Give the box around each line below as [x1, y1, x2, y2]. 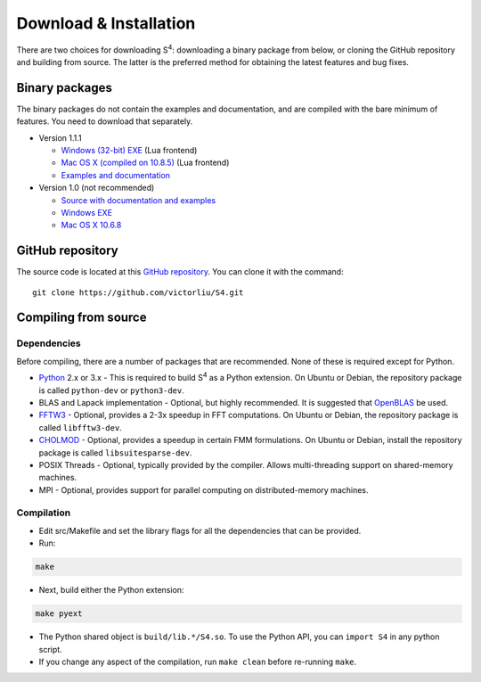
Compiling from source [16, 310, 147, 325]
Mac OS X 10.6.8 [61, 219, 122, 231]
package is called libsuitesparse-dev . [38, 447, 192, 458]
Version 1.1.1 [38, 132, 82, 143]
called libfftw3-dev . [38, 422, 122, 432]
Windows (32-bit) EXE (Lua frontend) [61, 145, 198, 156]
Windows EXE [61, 207, 113, 218]
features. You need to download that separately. [16, 116, 193, 127]
